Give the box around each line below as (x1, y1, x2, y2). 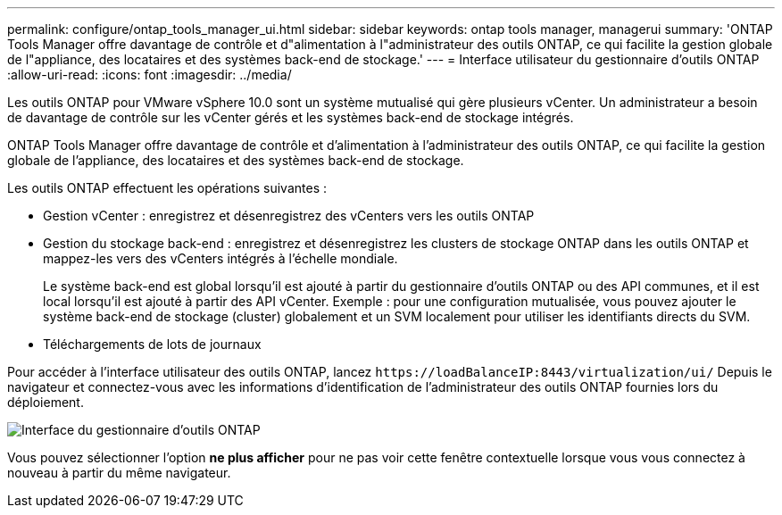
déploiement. (7, 395, 84, 410)
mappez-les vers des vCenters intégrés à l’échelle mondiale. (43, 251, 398, 266)
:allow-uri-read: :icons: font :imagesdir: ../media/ (7, 67, 292, 82)
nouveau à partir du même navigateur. (7, 465, 231, 480)
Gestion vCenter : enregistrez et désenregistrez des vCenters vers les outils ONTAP (43, 208, 535, 223)
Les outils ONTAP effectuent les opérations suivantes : (7, 180, 328, 195)
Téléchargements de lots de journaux (43, 336, 262, 352)
